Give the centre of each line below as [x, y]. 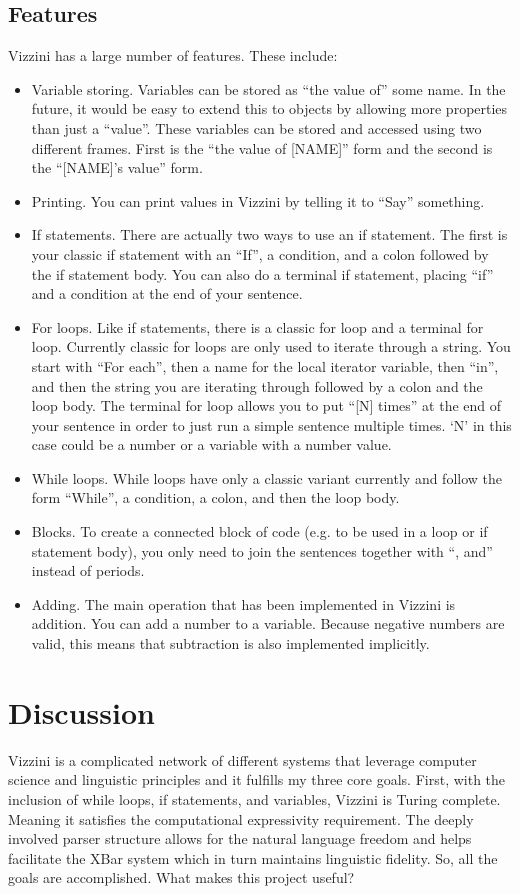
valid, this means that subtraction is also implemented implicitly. [230, 643]
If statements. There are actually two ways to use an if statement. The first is [269, 234]
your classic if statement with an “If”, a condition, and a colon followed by [260, 253]
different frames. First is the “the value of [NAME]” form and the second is [262, 147]
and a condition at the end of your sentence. [167, 293]
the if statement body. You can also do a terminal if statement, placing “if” [262, 273]
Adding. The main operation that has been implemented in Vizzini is [243, 603]
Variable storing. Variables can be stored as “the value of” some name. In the [268, 88]
